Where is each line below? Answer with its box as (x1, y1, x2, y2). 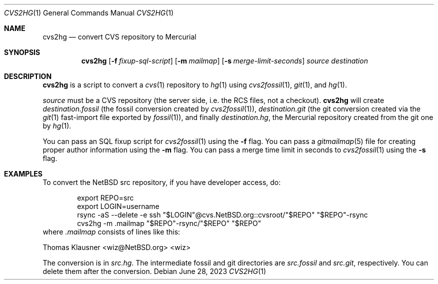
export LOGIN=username (77, 202, 159, 210)
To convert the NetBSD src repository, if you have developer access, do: (42, 178, 281, 186)
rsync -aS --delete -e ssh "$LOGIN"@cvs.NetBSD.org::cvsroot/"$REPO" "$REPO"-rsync (77, 210, 368, 219)
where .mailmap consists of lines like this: (42, 227, 180, 236)
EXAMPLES (4, 169, 42, 178)
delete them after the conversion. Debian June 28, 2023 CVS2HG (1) (42, 267, 266, 275)
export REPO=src (77, 193, 134, 202)
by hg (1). (42, 121, 71, 130)
